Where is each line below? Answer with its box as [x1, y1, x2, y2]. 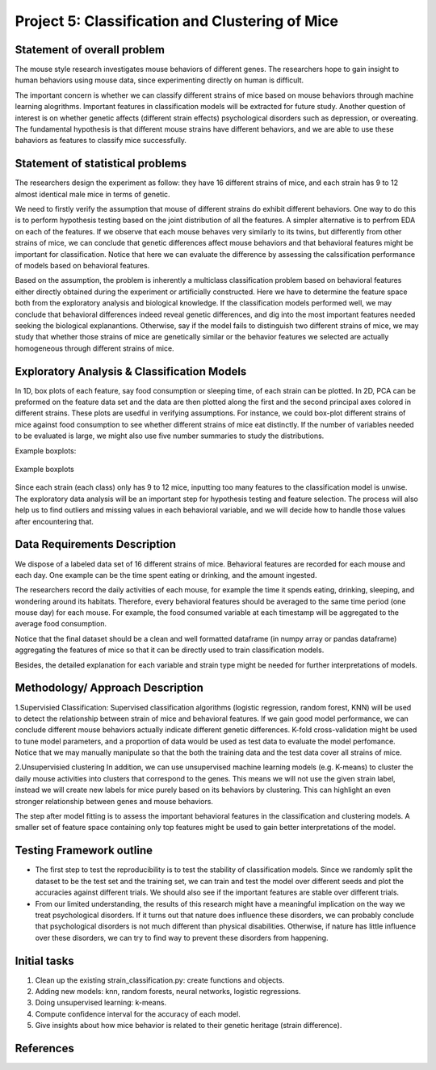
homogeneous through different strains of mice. [15, 343, 174, 353]
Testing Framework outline [15, 844, 153, 857]
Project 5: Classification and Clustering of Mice [15, 12, 339, 30]
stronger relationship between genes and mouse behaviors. [15, 796, 214, 806]
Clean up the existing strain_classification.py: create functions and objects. [35, 975, 285, 985]
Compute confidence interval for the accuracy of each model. [35, 1009, 241, 1018]
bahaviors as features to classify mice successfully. [15, 136, 187, 145]
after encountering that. [15, 516, 94, 526]
